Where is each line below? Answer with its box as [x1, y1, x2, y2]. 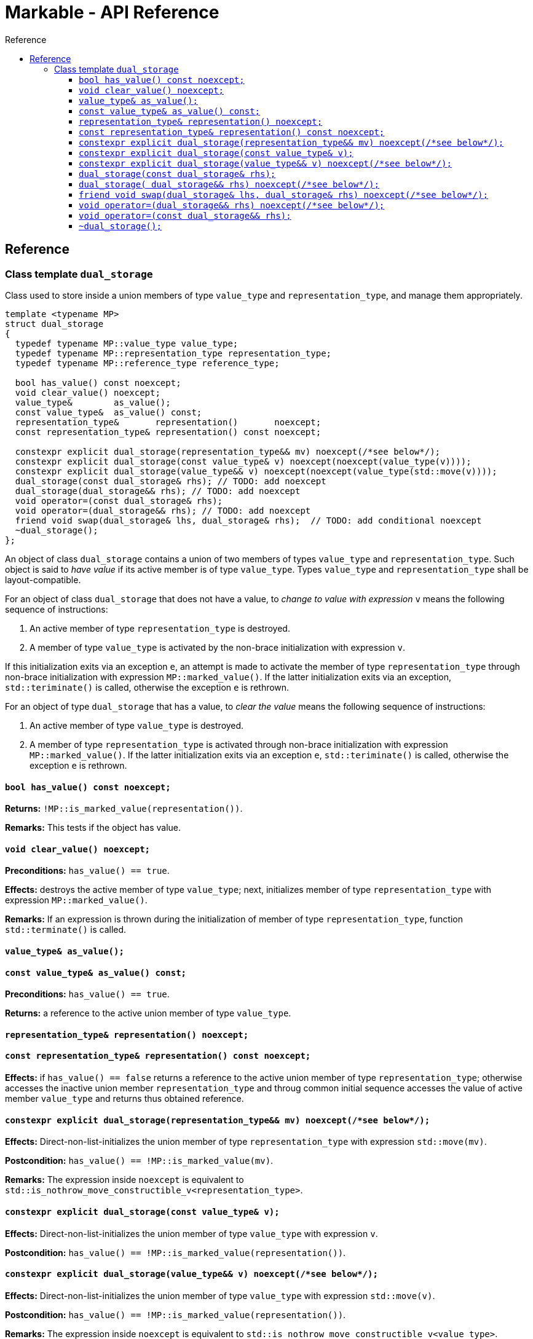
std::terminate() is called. [5, 924, 127, 935]
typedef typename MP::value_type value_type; [15, 338, 239, 348]
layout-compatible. [5, 574, 81, 585]
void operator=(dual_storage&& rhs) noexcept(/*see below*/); [79, 200, 385, 210]
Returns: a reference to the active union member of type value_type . [5, 1008, 291, 1019]
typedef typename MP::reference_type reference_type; [15, 358, 280, 368]
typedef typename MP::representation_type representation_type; [15, 348, 332, 358]
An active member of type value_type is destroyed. [30, 720, 244, 731]
